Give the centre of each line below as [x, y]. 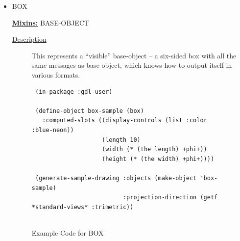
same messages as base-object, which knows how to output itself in [132, 65]
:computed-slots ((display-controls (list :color [125, 120]
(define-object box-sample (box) [89, 111]
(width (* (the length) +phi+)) [154, 149]
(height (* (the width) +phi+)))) [158, 159]
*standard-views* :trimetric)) [83, 207]
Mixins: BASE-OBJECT [51, 22]
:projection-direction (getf [170, 198]
